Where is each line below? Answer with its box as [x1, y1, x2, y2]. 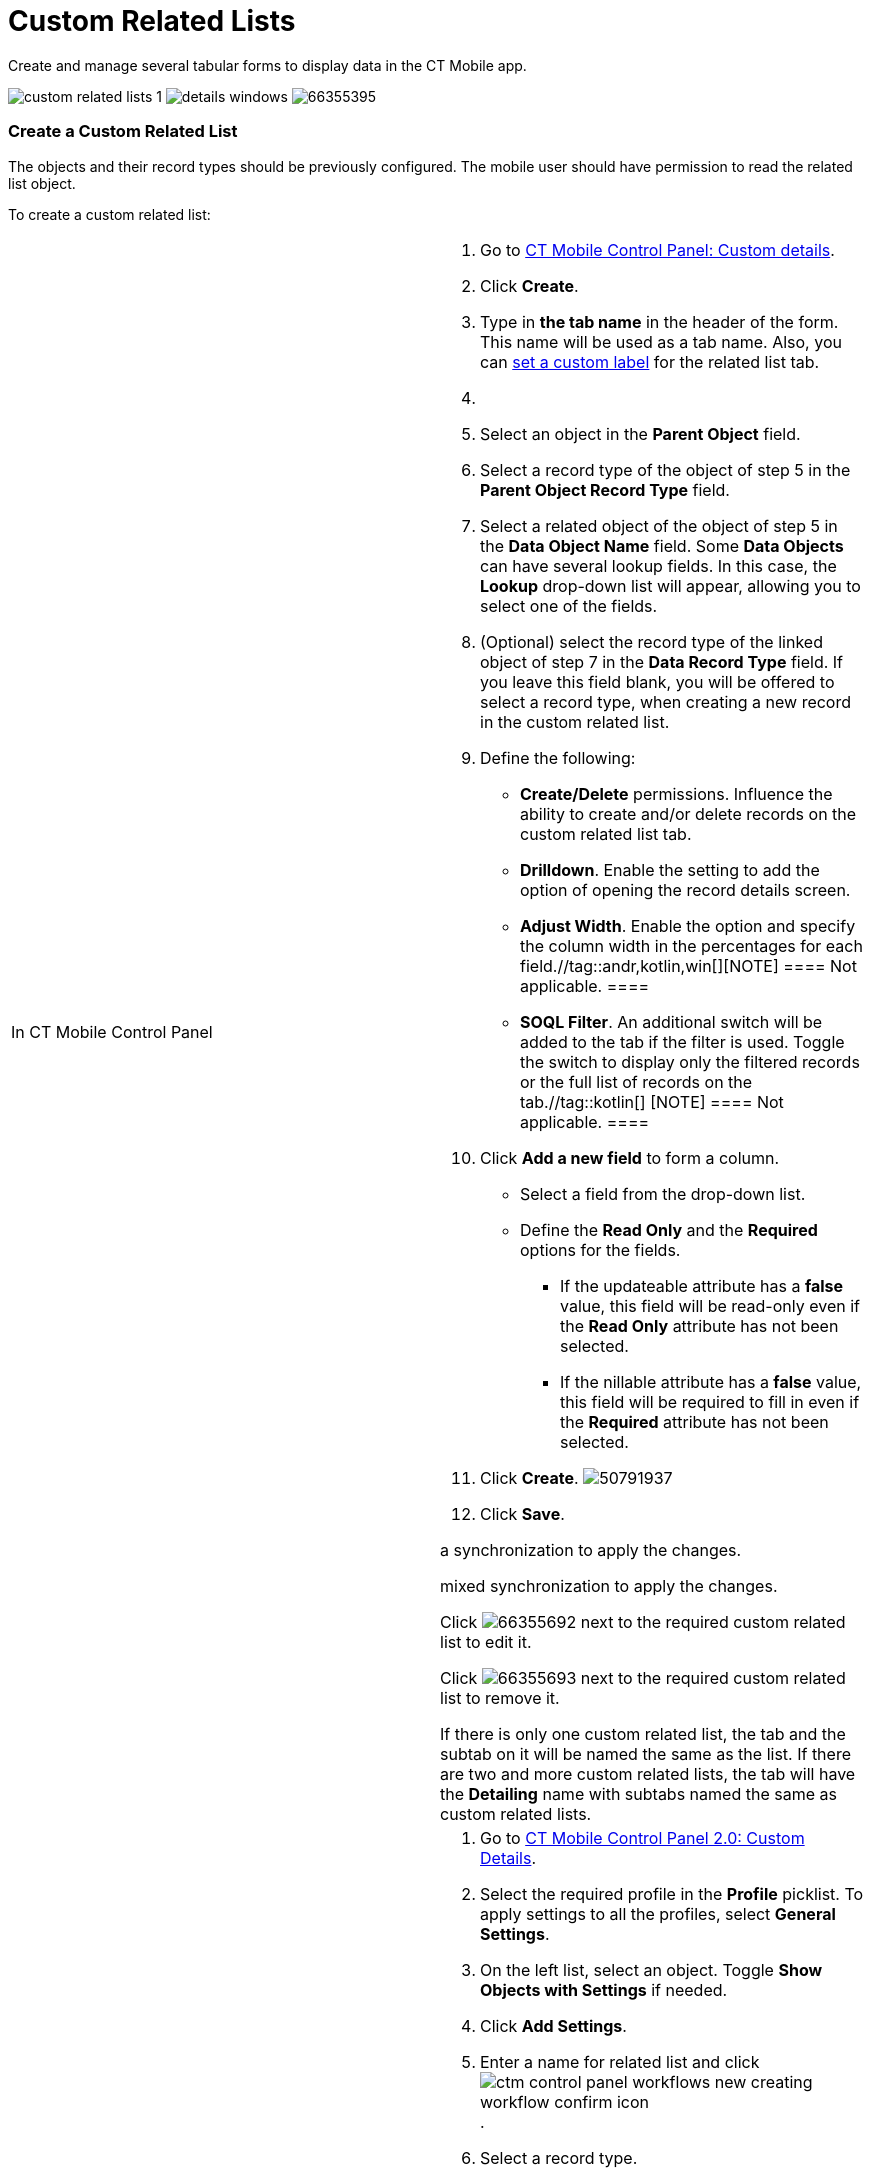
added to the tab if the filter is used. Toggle [520, 1031, 845, 1052]
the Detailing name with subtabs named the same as [440, 1783, 837, 1804]
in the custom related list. [480, 711, 670, 732]
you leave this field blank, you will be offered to [480, 671, 835, 692]
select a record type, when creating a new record [480, 691, 852, 712]
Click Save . [480, 1503, 565, 1524]
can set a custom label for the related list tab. [480, 351, 820, 372]
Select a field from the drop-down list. [520, 1183, 806, 1204]
